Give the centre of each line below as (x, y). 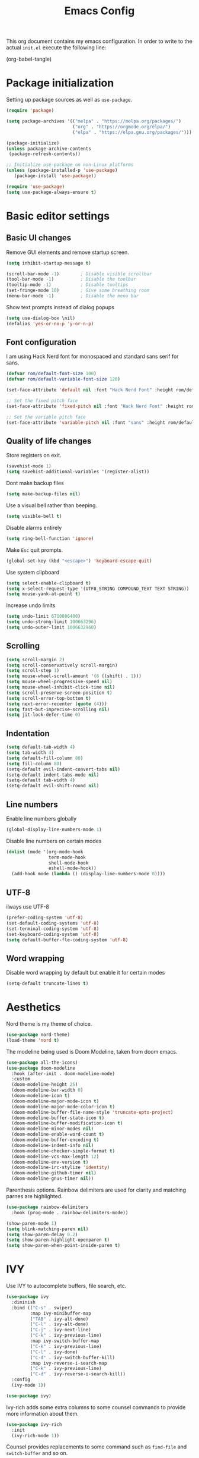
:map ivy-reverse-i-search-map (69, 1363)
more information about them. (42, 1413)
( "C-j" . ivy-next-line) (61, 1330)
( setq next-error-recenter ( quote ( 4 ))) (57, 704)
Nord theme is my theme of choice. (49, 1024)
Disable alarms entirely (34, 527)
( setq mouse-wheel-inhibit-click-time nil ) (61, 687)
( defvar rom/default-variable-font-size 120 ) (63, 379)
